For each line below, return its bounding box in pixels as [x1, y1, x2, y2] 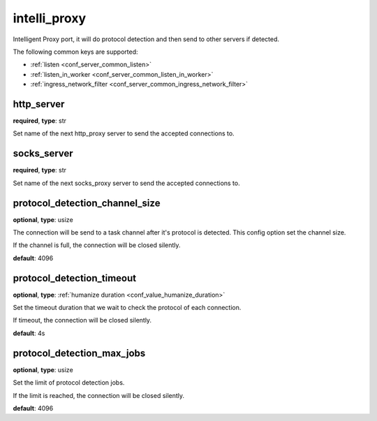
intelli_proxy [13, 10, 87, 26]
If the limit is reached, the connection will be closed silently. [13, 391, 185, 399]
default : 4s [13, 329, 45, 337]
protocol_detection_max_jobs [13, 347, 146, 359]
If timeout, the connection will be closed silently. [13, 316, 152, 325]
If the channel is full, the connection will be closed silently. [13, 241, 181, 249]
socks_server [13, 147, 73, 160]
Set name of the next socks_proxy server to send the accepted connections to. [13, 179, 240, 187]
